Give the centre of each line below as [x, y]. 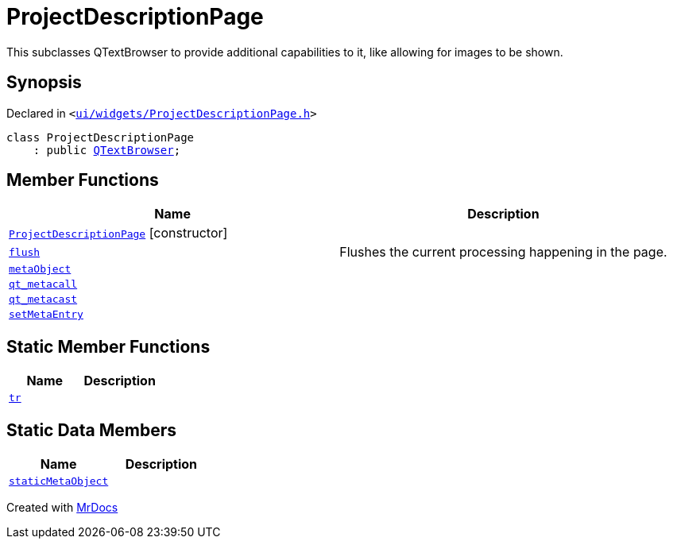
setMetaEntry [46, 315]
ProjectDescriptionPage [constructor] [118, 233]
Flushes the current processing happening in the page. [503, 252]
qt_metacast [43, 300]
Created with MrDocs [62, 508]
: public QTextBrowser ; [107, 150]
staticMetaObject [59, 481]
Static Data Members [92, 430]
